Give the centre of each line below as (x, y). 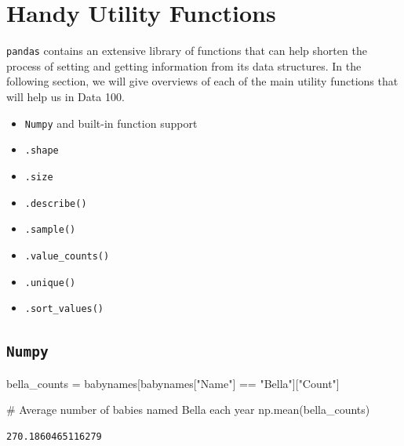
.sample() (50, 230)
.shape (42, 151)
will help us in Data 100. (66, 96)
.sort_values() (64, 309)
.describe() (56, 203)
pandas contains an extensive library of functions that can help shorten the (187, 51)
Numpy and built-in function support (111, 123)
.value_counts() (67, 256)
